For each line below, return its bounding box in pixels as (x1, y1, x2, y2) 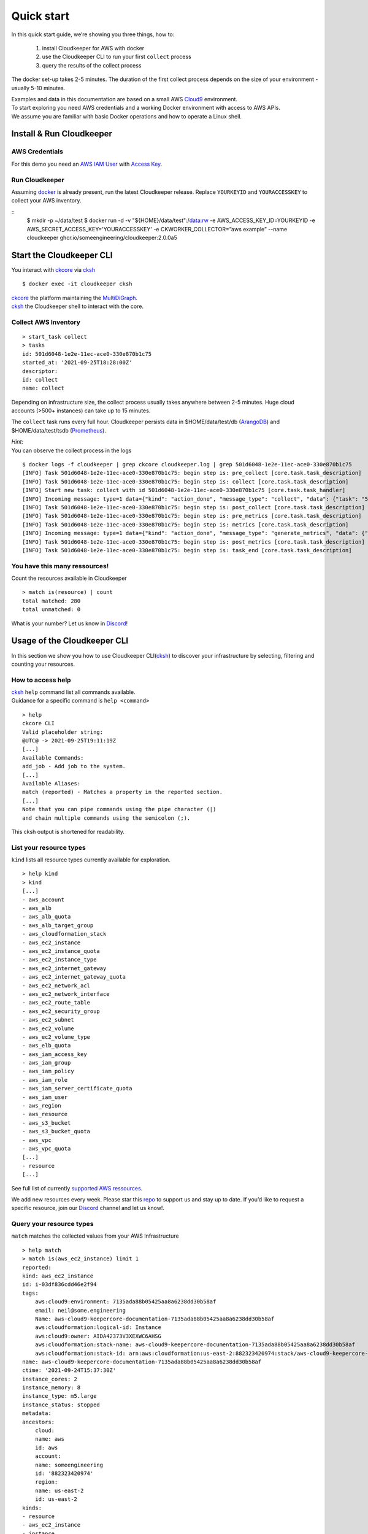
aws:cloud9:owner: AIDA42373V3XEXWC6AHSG (34, 1332, 162, 1339)
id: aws (34, 1444, 58, 1451)
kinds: (22, 1504, 42, 1511)
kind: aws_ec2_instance (22, 1273, 94, 1279)
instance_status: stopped (22, 1401, 101, 1408)
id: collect (22, 376, 58, 383)
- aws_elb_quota (22, 1042, 71, 1049)
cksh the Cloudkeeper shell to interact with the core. (11, 303, 144, 310)
